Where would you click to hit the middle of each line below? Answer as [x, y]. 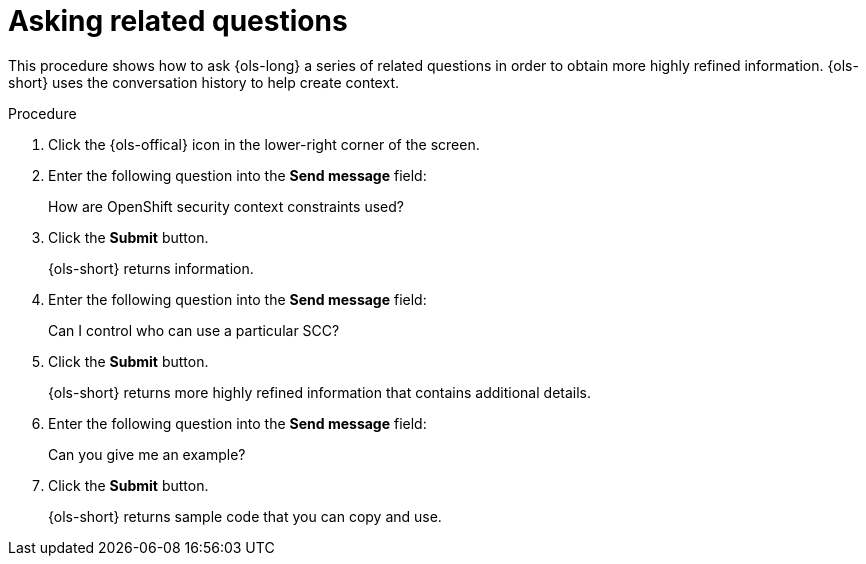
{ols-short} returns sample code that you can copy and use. [245, 516]
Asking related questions [178, 21]
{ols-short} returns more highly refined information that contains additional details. [320, 392]
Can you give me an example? [147, 454]
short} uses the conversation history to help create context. [203, 82]
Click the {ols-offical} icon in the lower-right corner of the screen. [264, 144]
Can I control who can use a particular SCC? [194, 330]
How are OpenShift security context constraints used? [226, 206]
